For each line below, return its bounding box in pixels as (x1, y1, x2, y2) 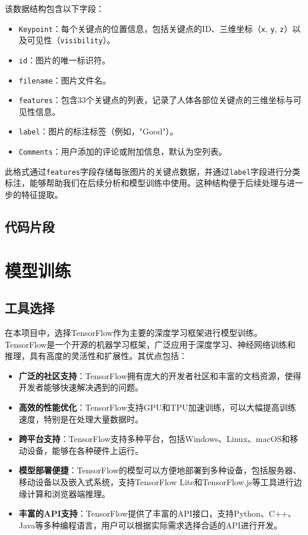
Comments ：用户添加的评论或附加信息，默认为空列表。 (18, 145, 227, 158)
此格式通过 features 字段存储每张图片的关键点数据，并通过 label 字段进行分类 (5, 165, 301, 177)
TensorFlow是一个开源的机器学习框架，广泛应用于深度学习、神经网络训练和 (5, 338, 296, 350)
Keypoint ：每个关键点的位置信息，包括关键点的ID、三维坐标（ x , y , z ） (18, 22, 293, 34)
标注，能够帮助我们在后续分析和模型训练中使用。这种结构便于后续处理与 (5, 177, 287, 189)
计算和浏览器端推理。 (27, 487, 110, 499)
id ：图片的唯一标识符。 (18, 53, 111, 66)
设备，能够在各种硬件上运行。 (27, 444, 143, 456)
